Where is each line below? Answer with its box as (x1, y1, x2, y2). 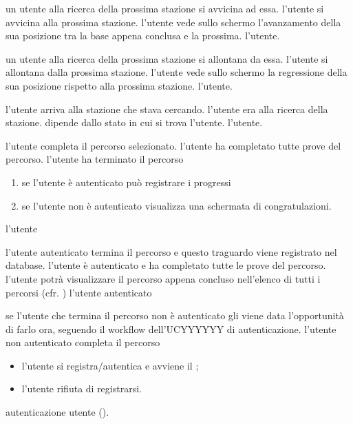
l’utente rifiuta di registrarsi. (21, 381, 142, 396)
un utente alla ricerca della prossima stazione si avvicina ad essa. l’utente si (6, 1, 324, 15)
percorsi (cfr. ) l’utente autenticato (6, 285, 152, 299)
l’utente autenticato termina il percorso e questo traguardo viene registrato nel (6, 244, 337, 259)
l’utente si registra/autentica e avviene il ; (21, 358, 199, 372)
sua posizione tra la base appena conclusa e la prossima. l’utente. (6, 28, 280, 43)
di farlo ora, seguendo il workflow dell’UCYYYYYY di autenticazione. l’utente (6, 321, 336, 336)
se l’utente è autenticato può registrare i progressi (21, 174, 231, 189)
